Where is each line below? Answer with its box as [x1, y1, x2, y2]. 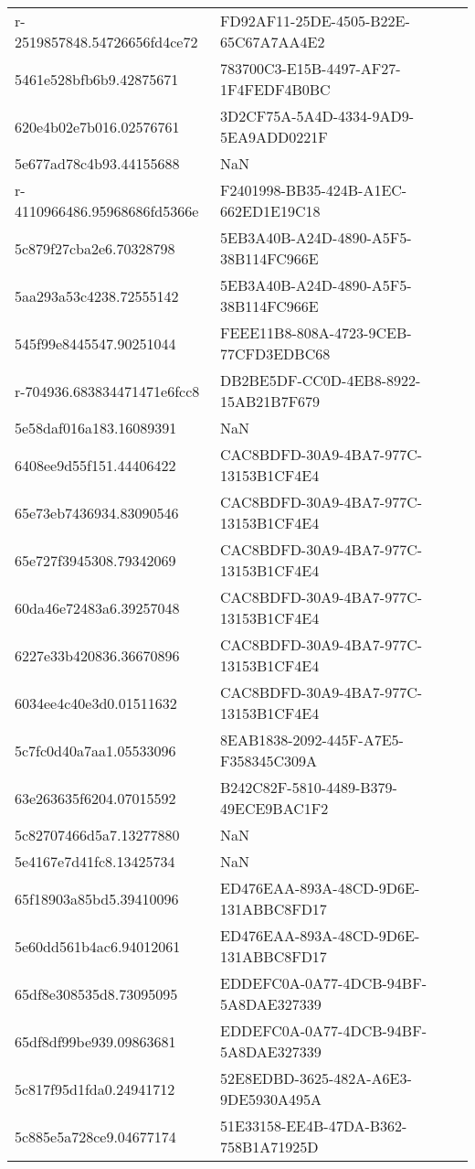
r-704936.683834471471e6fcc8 [15, 380, 200, 402]
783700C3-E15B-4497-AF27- [219, 58, 401, 79]
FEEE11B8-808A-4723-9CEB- [219, 322, 412, 343]
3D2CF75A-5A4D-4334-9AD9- [219, 105, 414, 126]
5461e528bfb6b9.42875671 [15, 68, 179, 90]
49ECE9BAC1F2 [219, 798, 329, 819]
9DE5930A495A [219, 1089, 322, 1110]
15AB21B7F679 [219, 391, 321, 412]
